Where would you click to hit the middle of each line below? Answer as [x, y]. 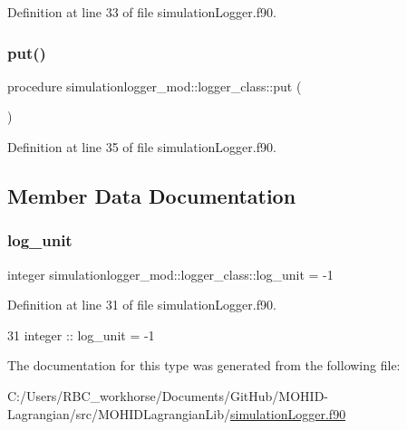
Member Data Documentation [152, 195]
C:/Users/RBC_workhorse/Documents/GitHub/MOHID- [168, 395]
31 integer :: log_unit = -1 [81, 334]
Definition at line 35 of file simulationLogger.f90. [142, 147]
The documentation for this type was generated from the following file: [204, 365]
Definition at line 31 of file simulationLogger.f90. [142, 305]
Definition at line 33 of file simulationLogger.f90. [142, 12]
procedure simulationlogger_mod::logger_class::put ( [155, 86]
